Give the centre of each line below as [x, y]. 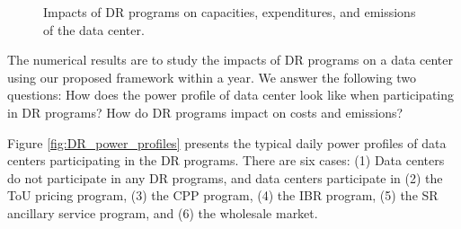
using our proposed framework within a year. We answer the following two [212, 77]
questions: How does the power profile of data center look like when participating [230, 95]
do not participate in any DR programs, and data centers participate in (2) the [225, 177]
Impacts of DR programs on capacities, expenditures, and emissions [230, 12]
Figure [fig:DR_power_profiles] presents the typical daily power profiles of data [227, 142]
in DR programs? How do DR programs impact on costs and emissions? [205, 112]
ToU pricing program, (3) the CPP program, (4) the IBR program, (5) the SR [223, 195]
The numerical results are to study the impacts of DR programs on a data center [230, 60]
